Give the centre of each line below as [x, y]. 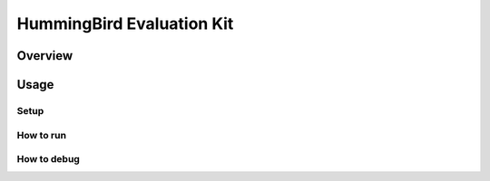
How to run [42, 135]
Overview [45, 56]
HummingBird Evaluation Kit [125, 24]
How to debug [49, 159]
